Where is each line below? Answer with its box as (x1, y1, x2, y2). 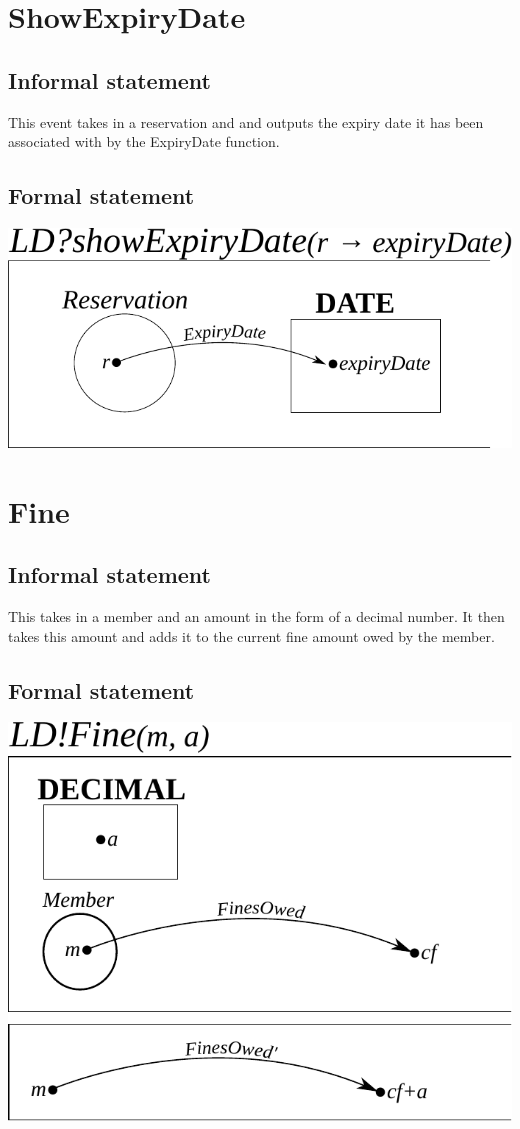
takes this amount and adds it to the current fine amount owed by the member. (8, 625, 495, 646)
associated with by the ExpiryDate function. (8, 131, 280, 152)
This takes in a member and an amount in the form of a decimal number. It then (8, 606, 505, 627)
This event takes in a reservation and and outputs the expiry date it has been (8, 111, 484, 132)
